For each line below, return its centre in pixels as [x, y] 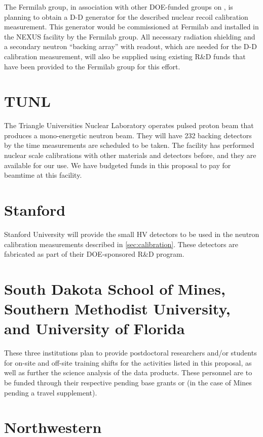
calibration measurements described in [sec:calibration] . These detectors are [121, 244]
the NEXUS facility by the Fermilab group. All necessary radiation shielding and [130, 36]
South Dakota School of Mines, [115, 288]
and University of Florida [95, 328]
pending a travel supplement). [51, 392]
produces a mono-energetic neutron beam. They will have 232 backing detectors [128, 135]
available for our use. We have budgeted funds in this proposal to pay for [118, 165]
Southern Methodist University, [117, 309]
